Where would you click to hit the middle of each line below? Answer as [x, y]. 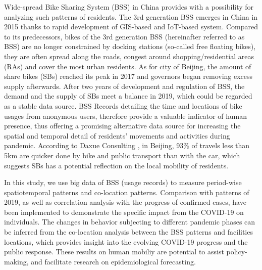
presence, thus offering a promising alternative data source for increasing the [122, 126]
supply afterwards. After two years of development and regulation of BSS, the [124, 86]
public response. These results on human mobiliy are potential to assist [114, 252]
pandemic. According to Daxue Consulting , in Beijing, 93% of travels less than [127, 145]
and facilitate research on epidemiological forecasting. [113, 261]
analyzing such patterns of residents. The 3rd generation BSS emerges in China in [131, 16]
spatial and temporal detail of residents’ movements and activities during [117, 135]
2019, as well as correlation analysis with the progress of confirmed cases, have [125, 202]
